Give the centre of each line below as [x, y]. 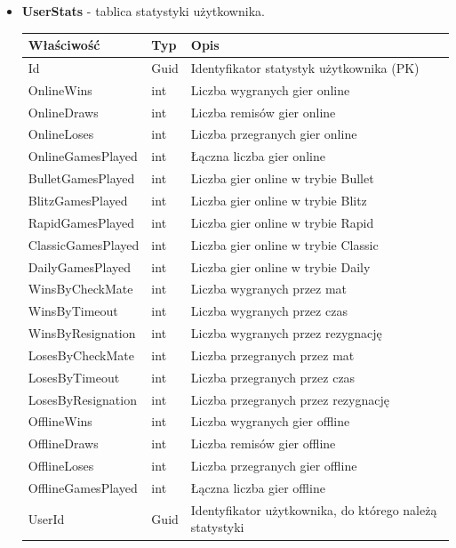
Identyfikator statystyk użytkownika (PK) [305, 67]
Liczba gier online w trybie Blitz [279, 200]
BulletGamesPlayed [81, 178]
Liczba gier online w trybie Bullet [282, 178]
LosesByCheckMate [81, 355]
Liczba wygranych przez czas [269, 311]
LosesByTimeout [74, 377]
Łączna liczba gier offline [258, 487]
